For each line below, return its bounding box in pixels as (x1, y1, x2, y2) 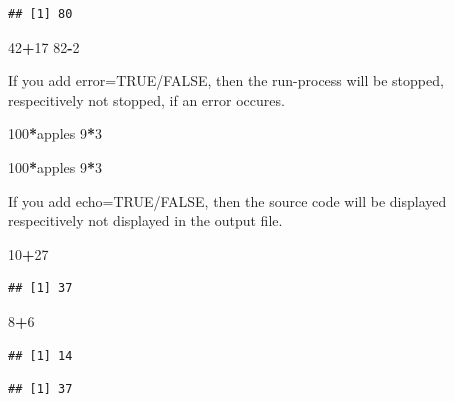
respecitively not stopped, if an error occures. (8, 89, 285, 110)
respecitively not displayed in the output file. (8, 210, 283, 231)
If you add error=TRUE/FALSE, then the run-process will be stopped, (8, 70, 444, 91)
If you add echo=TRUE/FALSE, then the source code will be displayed (8, 190, 447, 211)
